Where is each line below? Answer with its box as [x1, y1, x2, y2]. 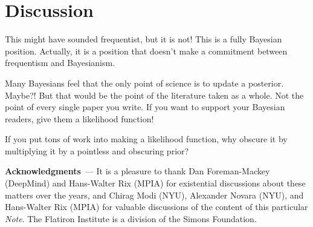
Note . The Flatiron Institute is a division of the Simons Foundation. [5, 212, 257, 225]
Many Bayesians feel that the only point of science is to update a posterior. [5, 76, 284, 89]
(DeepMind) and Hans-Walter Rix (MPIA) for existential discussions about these [5, 177, 306, 189]
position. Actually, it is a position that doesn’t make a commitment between [5, 44, 288, 57]
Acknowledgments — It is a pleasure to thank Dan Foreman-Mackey [5, 165, 270, 177]
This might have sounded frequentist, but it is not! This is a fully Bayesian [5, 33, 282, 45]
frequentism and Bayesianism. [5, 56, 115, 69]
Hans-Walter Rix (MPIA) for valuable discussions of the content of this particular [5, 200, 308, 213]
